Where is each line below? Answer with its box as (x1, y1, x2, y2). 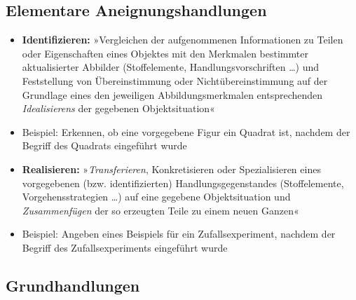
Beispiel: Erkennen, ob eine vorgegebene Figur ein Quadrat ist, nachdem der (22, 124, 350, 139)
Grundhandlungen (6, 274, 140, 296)
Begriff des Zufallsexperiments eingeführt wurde (22, 240, 228, 254)
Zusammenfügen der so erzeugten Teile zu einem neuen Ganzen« (22, 203, 299, 217)
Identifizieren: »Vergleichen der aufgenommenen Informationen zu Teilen (22, 32, 343, 47)
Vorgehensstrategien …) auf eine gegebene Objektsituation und (22, 189, 291, 204)
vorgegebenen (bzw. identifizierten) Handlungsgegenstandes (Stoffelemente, (22, 175, 344, 190)
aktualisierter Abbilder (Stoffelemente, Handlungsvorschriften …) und (22, 60, 320, 74)
